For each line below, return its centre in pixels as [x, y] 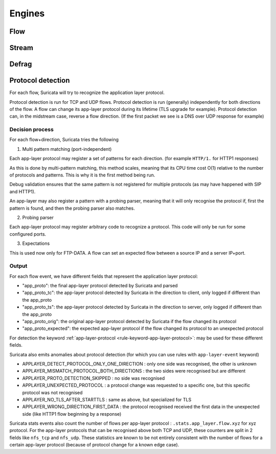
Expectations [36, 243]
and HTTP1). [22, 191]
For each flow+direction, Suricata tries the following [64, 140]
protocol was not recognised [52, 392]
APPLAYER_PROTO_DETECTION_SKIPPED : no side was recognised [94, 378]
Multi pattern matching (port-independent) [67, 149]
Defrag [21, 64]
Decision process [31, 129]
